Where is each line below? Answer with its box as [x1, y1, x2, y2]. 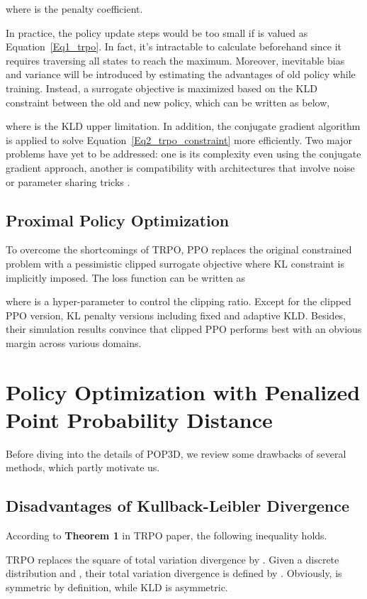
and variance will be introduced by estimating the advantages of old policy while [6, 67, 356, 82]
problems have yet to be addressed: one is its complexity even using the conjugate [6, 146, 361, 161]
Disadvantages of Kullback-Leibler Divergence [6, 495, 350, 517]
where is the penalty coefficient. [6, 1, 143, 16]
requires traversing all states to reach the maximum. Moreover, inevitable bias [6, 53, 345, 67]
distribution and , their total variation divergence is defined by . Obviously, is [6, 566, 342, 581]
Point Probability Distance [6, 405, 273, 434]
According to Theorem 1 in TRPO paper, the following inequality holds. [6, 528, 327, 543]
